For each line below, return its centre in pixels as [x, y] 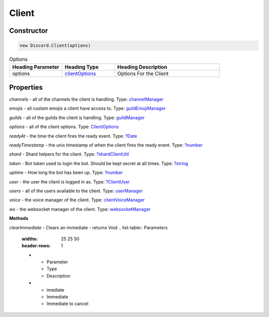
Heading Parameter [36, 67]
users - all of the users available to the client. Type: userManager [76, 191]
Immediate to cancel [67, 304]
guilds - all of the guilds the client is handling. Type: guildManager [77, 118]
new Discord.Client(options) [55, 46]
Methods [19, 218]
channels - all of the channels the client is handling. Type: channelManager [86, 99]
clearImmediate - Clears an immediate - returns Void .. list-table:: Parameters [88, 227]
